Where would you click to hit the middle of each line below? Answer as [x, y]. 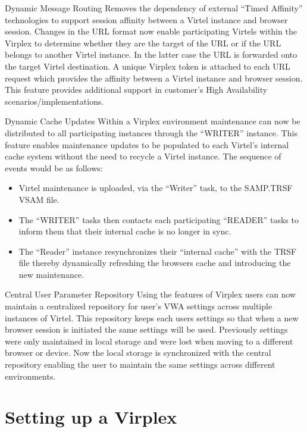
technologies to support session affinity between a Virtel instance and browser [146, 19]
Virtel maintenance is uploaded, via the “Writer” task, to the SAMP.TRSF [156, 188]
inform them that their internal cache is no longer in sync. [125, 231]
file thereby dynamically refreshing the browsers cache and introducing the [155, 263]
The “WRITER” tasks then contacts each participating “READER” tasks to [159, 219]
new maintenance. [51, 274]
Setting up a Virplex [91, 417]
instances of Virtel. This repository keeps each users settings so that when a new [152, 317]
